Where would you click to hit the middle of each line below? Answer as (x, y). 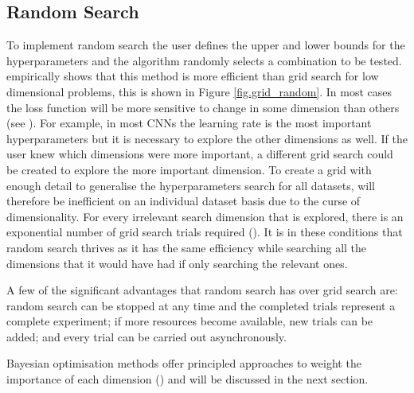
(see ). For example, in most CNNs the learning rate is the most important (189, 123)
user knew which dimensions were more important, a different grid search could (200, 154)
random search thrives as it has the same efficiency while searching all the (187, 247)
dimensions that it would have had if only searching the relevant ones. (177, 263)
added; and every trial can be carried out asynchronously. (146, 336)
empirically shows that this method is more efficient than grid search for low (193, 76)
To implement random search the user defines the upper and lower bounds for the (206, 45)
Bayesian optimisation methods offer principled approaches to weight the (184, 363)
